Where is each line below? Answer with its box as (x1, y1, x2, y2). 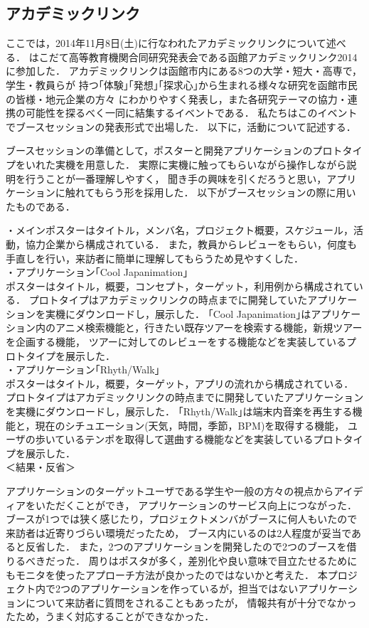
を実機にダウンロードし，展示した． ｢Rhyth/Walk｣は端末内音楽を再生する (6, 404, 353, 419)
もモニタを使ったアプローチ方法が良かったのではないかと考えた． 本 (6, 567, 328, 582)
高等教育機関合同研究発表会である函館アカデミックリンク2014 (68, 49, 358, 64)
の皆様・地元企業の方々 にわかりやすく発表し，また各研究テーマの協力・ (6, 91, 348, 106)
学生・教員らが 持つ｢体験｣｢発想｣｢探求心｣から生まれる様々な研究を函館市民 (6, 77, 358, 92)
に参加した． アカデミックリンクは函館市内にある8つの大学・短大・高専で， (6, 63, 363, 78)
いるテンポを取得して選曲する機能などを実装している (65, 432, 314, 447)
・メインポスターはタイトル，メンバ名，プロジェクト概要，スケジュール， (6, 223, 354, 238)
